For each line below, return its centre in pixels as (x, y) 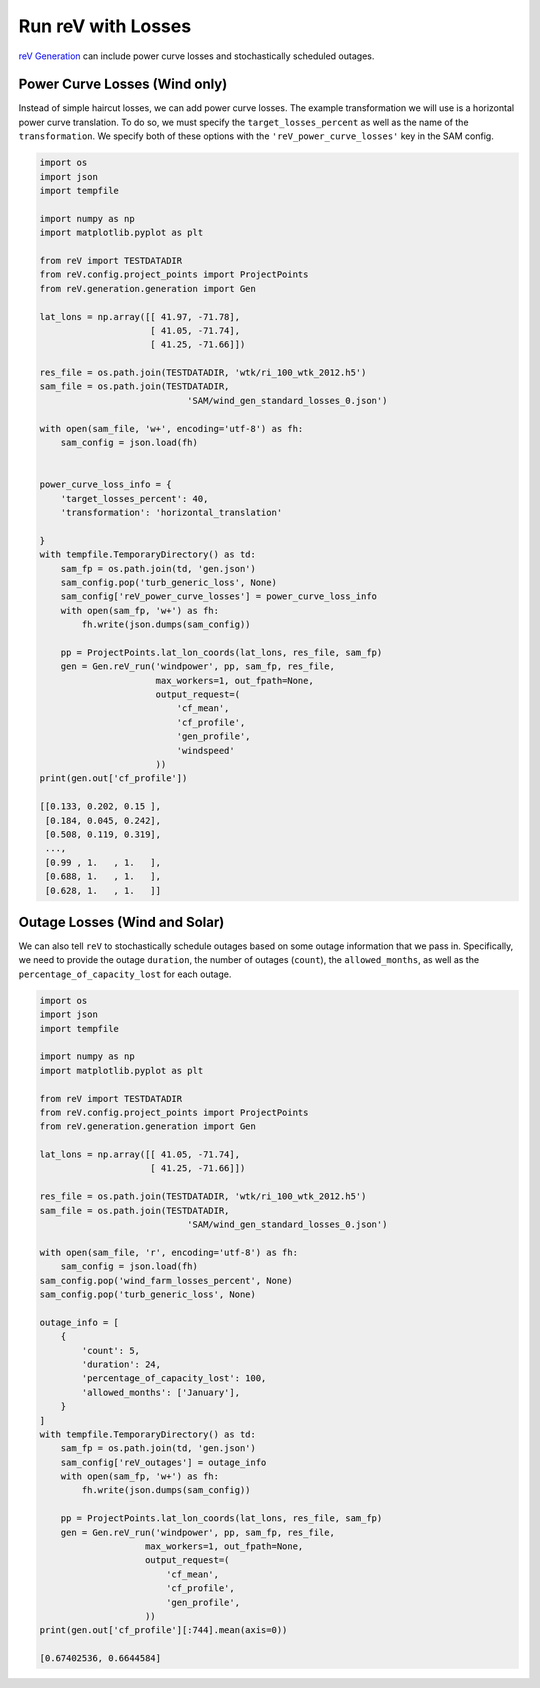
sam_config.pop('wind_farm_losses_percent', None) (166, 1280)
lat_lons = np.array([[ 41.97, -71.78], (139, 316)
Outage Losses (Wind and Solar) (121, 921)
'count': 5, (110, 1350)
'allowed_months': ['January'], (160, 1392)
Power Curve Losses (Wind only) (123, 84)
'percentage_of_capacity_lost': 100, (174, 1378)
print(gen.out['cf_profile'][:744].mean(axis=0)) (163, 1630)
